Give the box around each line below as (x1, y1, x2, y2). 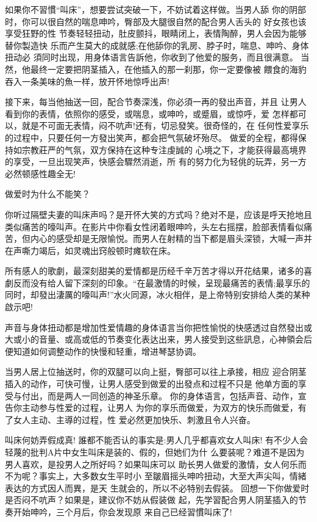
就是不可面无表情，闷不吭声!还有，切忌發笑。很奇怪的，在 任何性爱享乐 (21, 119, 309, 132)
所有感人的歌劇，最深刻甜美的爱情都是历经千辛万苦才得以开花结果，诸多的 (5, 264, 304, 277)
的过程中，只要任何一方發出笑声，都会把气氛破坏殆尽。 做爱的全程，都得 (5, 131, 298, 143)
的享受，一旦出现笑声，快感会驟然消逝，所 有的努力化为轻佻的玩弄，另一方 (5, 155, 307, 168)
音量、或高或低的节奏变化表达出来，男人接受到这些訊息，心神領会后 (38, 333, 312, 346)
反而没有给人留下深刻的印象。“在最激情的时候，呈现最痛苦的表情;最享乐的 (13, 276, 310, 289)
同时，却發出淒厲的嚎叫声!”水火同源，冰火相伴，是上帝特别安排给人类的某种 (5, 288, 310, 301)
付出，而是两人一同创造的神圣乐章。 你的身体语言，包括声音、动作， (21, 389, 298, 402)
